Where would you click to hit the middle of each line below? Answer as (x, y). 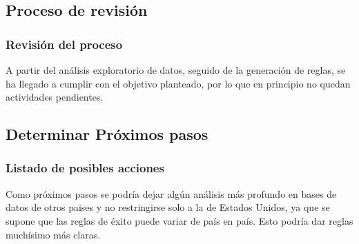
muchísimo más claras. (53, 234)
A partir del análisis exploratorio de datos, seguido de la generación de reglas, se (176, 70)
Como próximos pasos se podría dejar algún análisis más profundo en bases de (171, 193)
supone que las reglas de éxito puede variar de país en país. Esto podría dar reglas (179, 220)
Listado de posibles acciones (85, 168)
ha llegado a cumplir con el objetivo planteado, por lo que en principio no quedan (178, 83)
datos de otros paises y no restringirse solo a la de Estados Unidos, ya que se (168, 207)
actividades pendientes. (55, 97)
